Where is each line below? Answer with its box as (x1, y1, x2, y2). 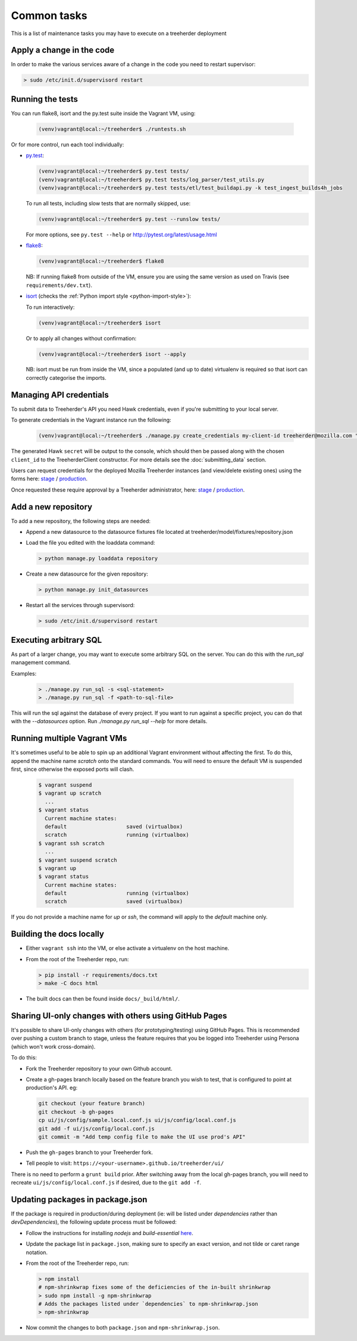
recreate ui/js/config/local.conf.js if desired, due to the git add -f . (11, 1179, 202, 1186)
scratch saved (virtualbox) (45, 898, 183, 905)
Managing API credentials (11, 390, 109, 400)
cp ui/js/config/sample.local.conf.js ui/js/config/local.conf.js (38, 1117, 236, 1124)
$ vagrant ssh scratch (38, 840, 105, 846)
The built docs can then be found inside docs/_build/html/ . (26, 995, 180, 1002)
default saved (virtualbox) (45, 823, 183, 830)
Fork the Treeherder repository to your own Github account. (26, 1065, 173, 1072)
